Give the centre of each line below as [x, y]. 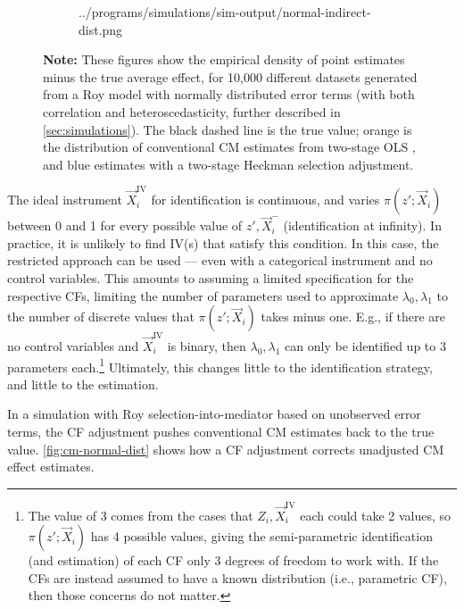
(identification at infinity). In [362, 225]
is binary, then [207, 345]
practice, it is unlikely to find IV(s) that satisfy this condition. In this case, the [223, 242]
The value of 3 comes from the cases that [141, 515]
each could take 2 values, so [376, 515]
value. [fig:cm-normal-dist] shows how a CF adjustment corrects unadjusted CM [226, 449]
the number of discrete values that [101, 317]
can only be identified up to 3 [365, 345]
